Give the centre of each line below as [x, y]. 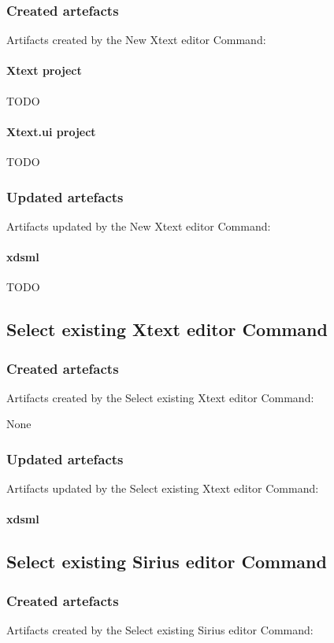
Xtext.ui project [51, 131]
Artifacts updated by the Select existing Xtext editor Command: [163, 488]
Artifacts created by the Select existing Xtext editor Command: [160, 397]
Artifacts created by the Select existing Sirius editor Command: [160, 629]
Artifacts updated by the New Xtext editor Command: [139, 225]
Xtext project [44, 70]
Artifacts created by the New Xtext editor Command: [136, 40]
